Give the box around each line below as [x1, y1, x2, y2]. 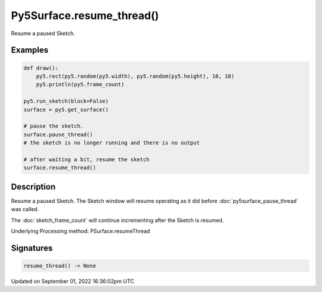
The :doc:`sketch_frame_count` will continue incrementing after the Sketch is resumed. [11, 216, 224, 224]
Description [11, 181, 56, 191]
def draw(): [23, 64, 59, 71]
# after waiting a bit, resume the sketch [23, 156, 150, 163]
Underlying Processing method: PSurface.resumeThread [11, 227, 150, 234]
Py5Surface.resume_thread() [11, 9, 159, 22]
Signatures [11, 243, 53, 253]
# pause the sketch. [23, 123, 83, 130]
